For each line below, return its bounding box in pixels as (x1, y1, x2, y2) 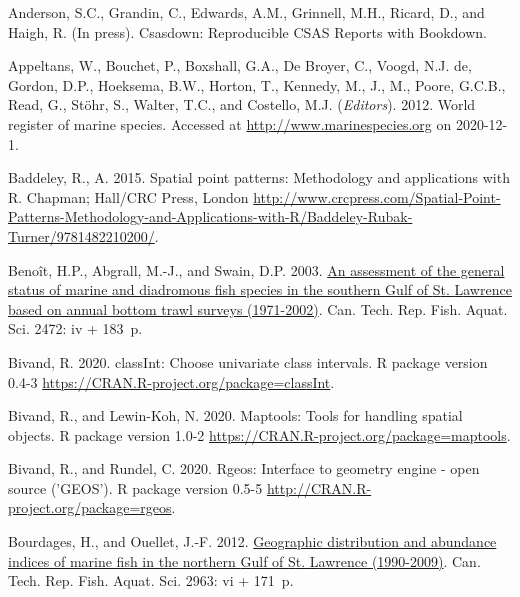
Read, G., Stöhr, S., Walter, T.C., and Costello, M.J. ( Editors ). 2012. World (8, 94, 476, 115)
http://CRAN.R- (266, 477, 372, 498)
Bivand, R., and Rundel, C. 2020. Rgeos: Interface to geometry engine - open (8, 458, 480, 479)
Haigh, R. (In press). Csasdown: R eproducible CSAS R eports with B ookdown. (8, 21, 487, 42)
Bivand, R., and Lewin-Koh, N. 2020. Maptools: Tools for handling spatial (8, 405, 463, 426)
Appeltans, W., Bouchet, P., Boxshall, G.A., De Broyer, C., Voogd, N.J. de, (8, 55, 472, 76)
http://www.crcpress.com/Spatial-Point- (253, 186, 501, 207)
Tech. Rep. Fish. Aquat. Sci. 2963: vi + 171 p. (8, 570, 294, 591)
